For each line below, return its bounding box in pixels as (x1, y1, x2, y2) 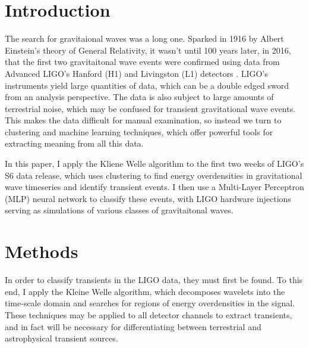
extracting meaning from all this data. (5, 137, 144, 150)
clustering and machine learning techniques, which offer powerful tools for (5, 125, 273, 138)
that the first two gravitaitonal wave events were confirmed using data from (5, 55, 280, 68)
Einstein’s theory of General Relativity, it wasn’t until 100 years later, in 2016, (5, 44, 291, 56)
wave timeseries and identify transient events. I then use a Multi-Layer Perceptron (5, 181, 304, 193)
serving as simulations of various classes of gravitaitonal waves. (5, 204, 234, 216)
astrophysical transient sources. (5, 332, 118, 344)
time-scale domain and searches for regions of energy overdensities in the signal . (5, 297, 295, 309)
